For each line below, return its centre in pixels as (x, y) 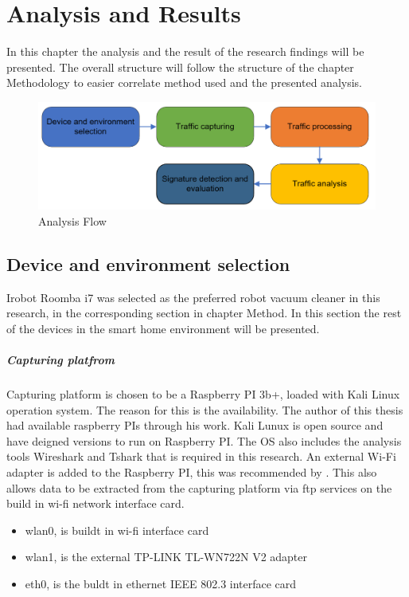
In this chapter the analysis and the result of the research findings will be (185, 51)
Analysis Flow (72, 220)
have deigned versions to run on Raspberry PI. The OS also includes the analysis (204, 440)
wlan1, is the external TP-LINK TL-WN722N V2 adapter (166, 557)
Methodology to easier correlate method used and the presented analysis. (184, 82)
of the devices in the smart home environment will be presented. (163, 328)
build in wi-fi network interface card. (95, 503)
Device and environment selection (148, 263)
